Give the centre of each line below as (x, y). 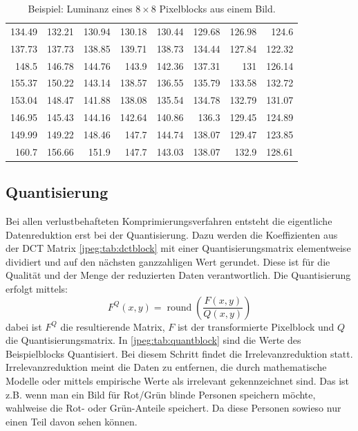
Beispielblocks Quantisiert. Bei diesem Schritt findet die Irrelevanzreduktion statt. (179, 353)
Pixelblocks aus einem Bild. (217, 8)
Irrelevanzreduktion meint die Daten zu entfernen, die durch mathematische (166, 367)
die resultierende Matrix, (113, 326)
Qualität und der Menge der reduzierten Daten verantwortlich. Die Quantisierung (178, 275)
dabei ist (24, 326)
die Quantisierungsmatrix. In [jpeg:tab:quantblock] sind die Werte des (153, 340)
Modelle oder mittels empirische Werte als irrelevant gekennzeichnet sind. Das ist (178, 380)
